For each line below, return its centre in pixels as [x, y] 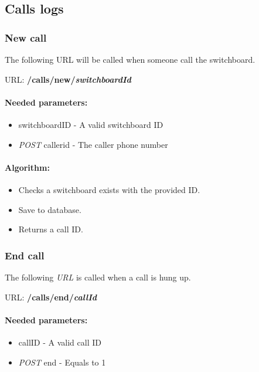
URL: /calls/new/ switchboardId [68, 79]
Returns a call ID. [51, 229]
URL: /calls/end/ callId [51, 297]
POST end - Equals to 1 [62, 362]
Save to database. [50, 209]
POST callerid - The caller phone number [93, 144]
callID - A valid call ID [60, 342]
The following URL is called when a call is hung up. [98, 277]
